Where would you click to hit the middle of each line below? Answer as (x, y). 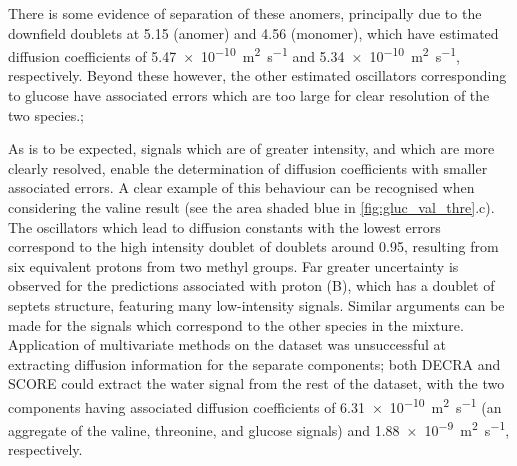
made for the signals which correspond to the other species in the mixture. (236, 324)
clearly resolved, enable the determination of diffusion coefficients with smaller (248, 167)
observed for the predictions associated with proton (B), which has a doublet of (251, 285)
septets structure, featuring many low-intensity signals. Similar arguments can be (256, 304)
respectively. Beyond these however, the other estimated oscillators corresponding (257, 75)
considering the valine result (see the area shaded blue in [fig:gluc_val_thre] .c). (251, 207)
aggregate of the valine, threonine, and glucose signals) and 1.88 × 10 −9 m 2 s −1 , (259, 428)
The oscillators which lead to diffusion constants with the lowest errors (224, 226)
